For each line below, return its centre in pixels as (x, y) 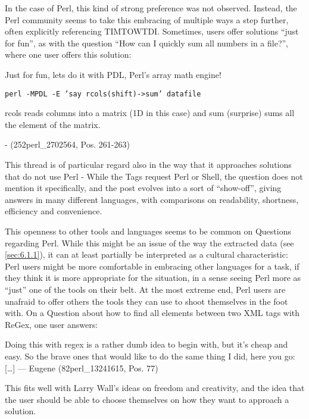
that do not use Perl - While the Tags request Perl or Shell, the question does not (154, 176)
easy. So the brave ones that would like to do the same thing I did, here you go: (150, 356)
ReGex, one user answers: (51, 324)
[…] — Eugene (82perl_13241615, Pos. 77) (82, 368)
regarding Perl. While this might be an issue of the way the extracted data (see (149, 243)
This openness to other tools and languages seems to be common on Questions (148, 231)
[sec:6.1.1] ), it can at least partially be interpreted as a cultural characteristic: (146, 254)
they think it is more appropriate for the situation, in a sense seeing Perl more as (153, 278)
